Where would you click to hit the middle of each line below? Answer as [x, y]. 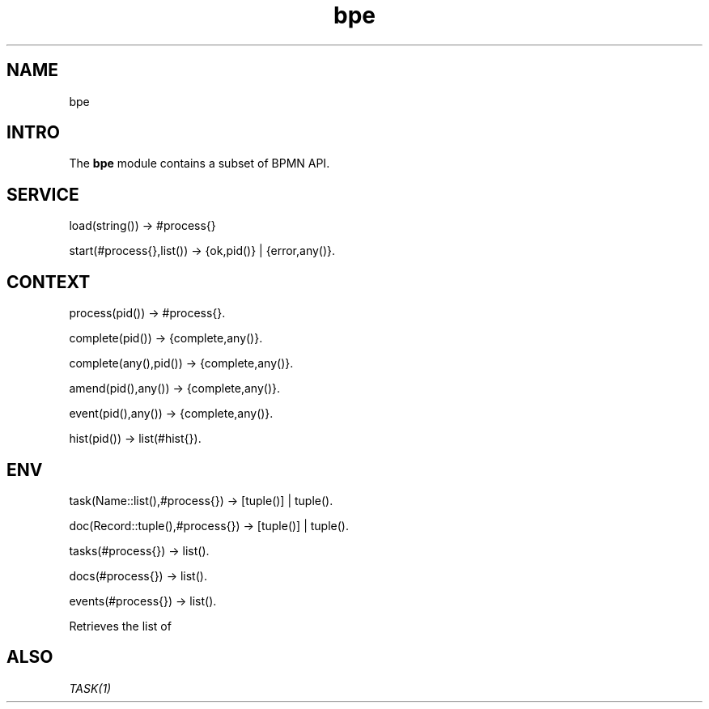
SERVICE [43, 194]
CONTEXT [49, 282]
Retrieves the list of [120, 626]
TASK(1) [90, 688]
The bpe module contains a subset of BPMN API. [200, 163]
